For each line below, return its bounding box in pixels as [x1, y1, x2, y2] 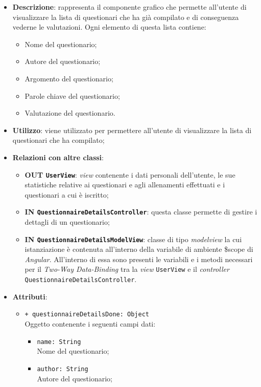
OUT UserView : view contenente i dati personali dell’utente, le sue [25, 169, 235, 180]
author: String [37, 365, 88, 373]
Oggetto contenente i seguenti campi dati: [25, 318, 156, 329]
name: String [37, 338, 81, 346]
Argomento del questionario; [25, 73, 113, 83]
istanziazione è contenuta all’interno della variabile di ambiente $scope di [25, 244, 253, 254]
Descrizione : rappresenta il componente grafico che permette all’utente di [12, 2, 247, 12]
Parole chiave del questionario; [25, 90, 120, 101]
